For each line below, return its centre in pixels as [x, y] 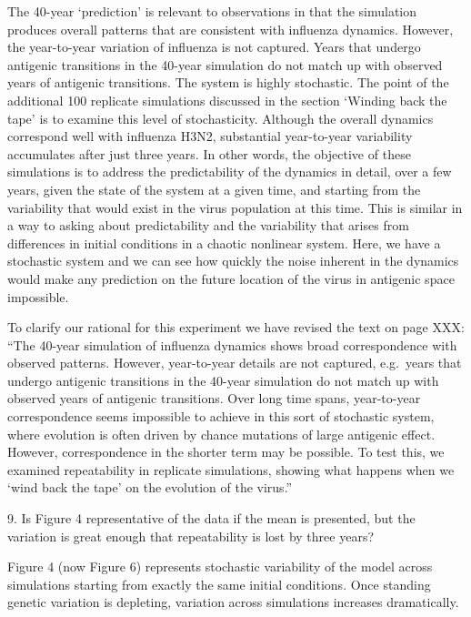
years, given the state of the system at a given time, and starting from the [214, 189]
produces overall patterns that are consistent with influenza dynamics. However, [230, 29]
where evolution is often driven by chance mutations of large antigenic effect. [221, 434]
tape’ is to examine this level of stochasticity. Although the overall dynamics [220, 118]
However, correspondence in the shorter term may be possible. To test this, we [226, 452]
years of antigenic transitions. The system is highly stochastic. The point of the [228, 82]
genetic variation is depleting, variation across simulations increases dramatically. [233, 602]
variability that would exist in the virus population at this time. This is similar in [235, 207]
